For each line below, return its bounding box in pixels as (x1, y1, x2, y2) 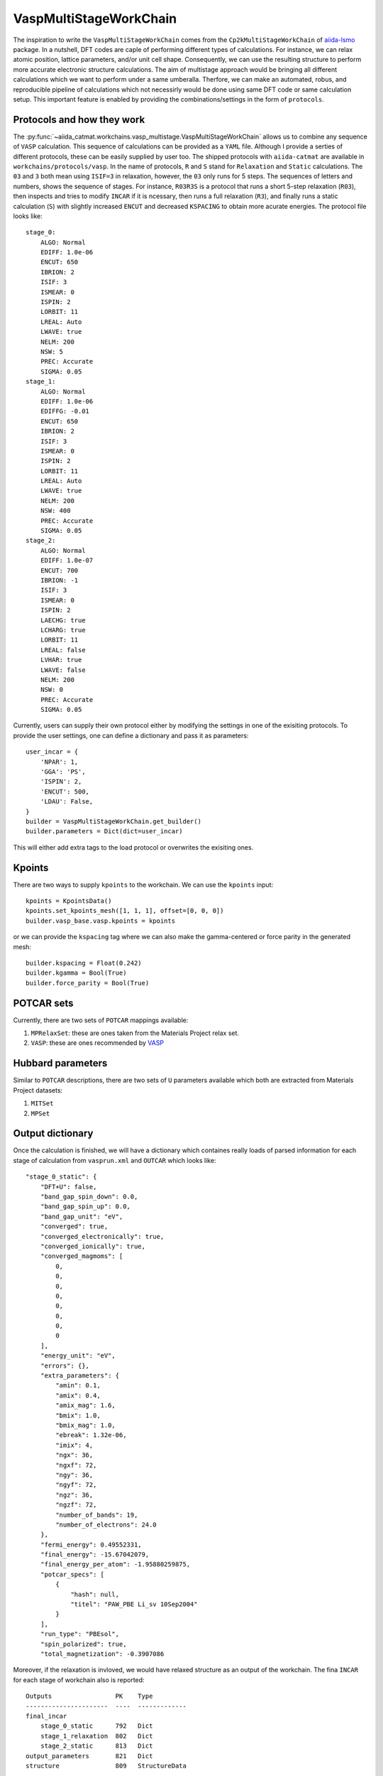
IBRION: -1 (40, 576, 79, 584)
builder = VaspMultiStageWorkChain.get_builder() (26, 817, 202, 825)
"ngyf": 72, (55, 1481, 97, 1489)
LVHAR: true (40, 656, 82, 664)
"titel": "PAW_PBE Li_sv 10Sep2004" (70, 1601, 198, 1608)
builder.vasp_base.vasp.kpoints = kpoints (26, 916, 176, 925)
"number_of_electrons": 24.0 (55, 1520, 157, 1529)
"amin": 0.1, (55, 1382, 101, 1390)
